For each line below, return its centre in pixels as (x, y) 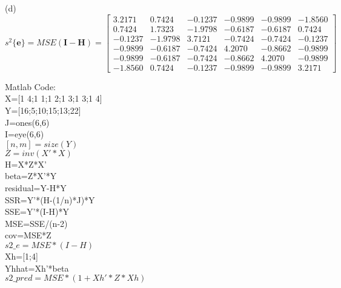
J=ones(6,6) (27, 122)
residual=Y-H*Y (36, 187)
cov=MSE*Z (28, 235)
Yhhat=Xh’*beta (37, 268)
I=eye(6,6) (25, 134)
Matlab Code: (31, 86)
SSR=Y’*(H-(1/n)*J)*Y (50, 199)
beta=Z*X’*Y (31, 176)
